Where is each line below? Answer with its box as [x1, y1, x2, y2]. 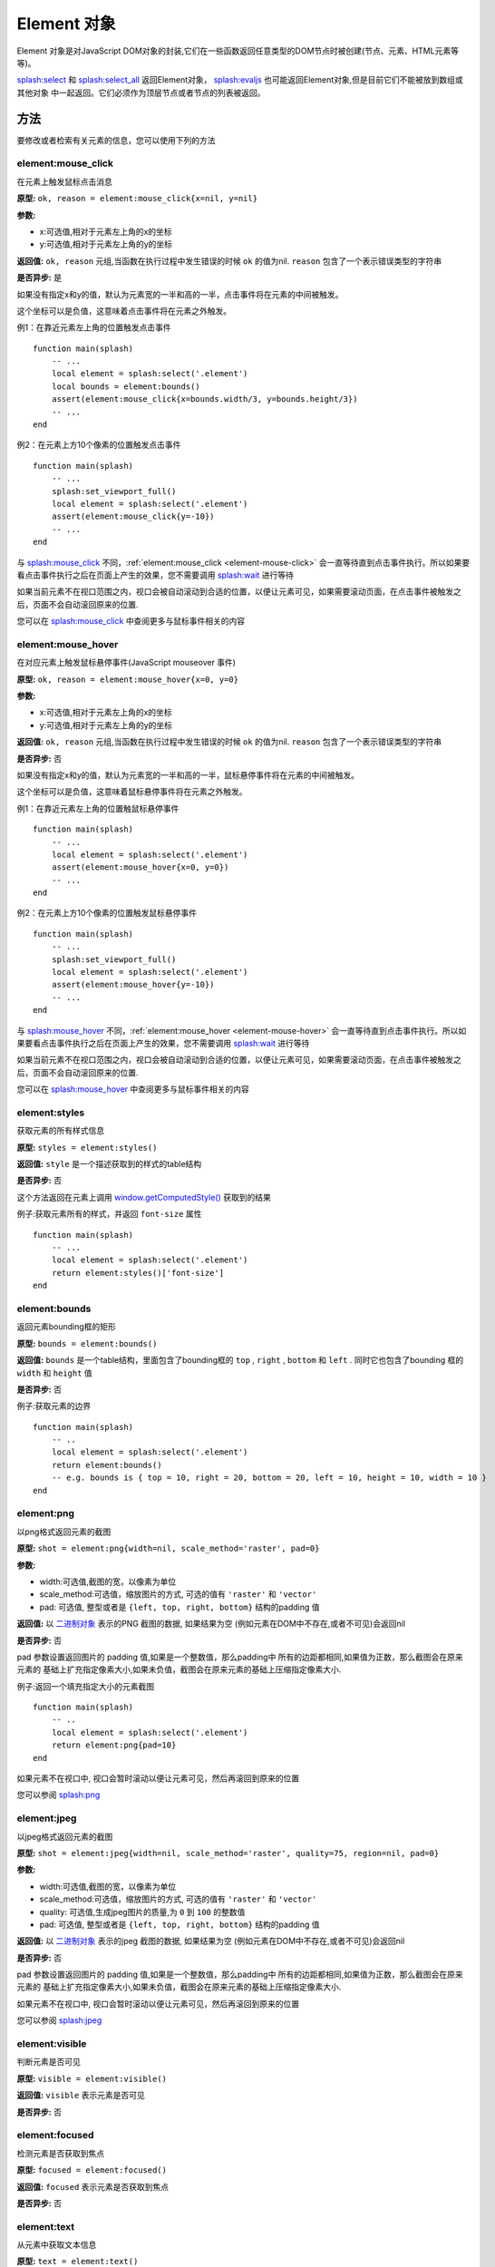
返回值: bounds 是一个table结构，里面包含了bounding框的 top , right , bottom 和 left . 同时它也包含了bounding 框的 [16, 1355, 464, 1366]
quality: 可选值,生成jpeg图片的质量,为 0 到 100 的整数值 [39, 1906, 246, 1917]
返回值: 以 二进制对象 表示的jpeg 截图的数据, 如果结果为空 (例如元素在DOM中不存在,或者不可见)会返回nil [16, 1936, 405, 1947]
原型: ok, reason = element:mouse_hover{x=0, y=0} [16, 674, 239, 685]
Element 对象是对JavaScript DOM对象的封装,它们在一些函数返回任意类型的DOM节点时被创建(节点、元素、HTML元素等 [16, 45, 460, 56]
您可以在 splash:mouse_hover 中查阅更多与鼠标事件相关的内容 [16, 1084, 249, 1095]
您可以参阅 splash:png [16, 1789, 101, 1800]
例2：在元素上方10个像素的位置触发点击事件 [16, 440, 181, 451]
